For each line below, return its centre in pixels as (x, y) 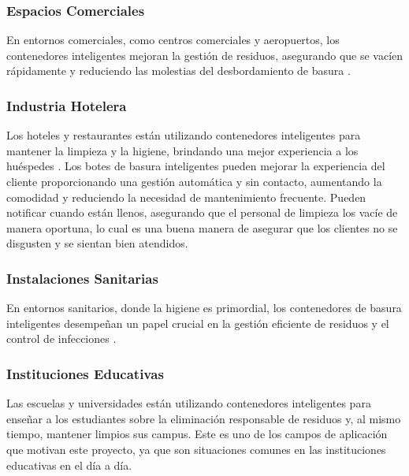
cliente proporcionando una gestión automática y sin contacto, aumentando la (194, 181)
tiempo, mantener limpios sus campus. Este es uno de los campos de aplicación (197, 434)
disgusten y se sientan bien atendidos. (97, 243)
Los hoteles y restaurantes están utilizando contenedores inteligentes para (184, 135)
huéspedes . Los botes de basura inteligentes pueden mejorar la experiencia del (196, 166)
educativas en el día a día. (69, 465)
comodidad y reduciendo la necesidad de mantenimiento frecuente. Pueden (186, 197)
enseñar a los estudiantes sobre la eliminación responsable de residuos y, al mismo (204, 418)
